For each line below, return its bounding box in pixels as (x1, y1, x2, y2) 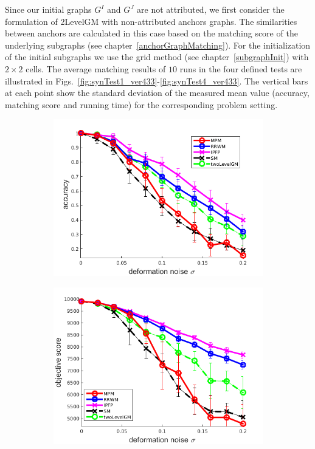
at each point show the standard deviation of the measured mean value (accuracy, (5, 86, 310, 99)
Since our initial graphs (5, 3, 92, 15)
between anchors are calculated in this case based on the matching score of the (5, 27, 298, 39)
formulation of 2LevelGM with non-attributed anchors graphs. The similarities (5, 15, 297, 27)
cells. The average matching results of (26, 62, 166, 75)
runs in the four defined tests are (179, 62, 302, 75)
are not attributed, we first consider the (137, 3, 285, 15)
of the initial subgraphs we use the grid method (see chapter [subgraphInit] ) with (5, 50, 309, 63)
